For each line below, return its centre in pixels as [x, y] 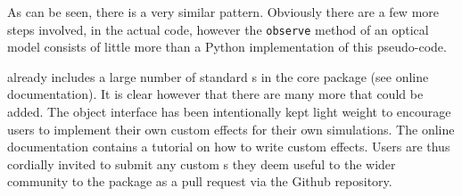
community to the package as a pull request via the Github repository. [200, 181]
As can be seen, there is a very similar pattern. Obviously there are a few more [223, 12]
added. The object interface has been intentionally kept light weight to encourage [229, 112]
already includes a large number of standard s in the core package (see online [218, 76]
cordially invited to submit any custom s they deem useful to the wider [202, 163]
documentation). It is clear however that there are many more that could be [215, 94]
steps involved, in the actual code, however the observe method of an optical [218, 29]
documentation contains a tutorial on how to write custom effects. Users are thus [229, 147]
